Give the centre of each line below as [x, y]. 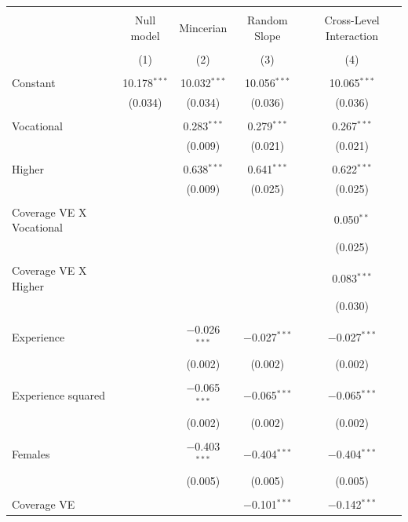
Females [31, 453]
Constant [34, 82]
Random [268, 20]
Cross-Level [352, 20]
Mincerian [203, 27]
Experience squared [58, 395]
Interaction [352, 35]
